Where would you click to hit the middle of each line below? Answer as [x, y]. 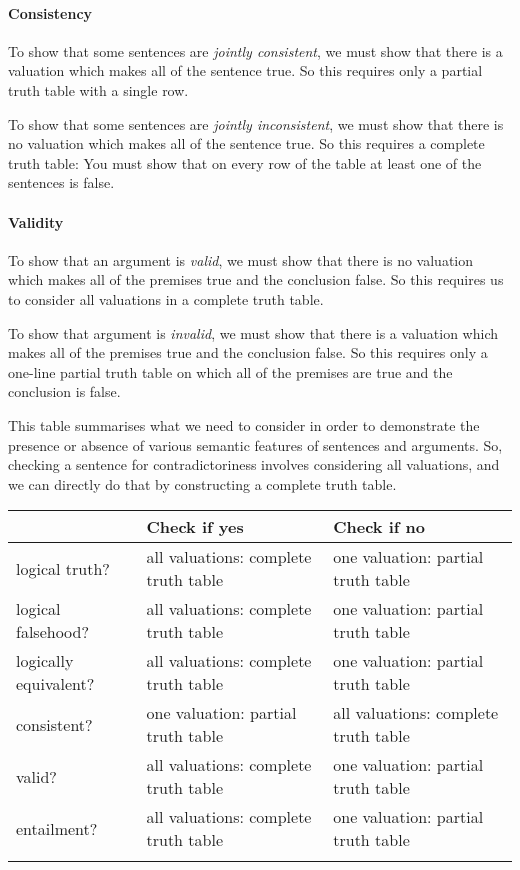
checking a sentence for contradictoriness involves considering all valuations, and [254, 464]
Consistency [50, 12]
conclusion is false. [64, 391]
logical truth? [63, 568]
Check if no [379, 527]
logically [45, 661]
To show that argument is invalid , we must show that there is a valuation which [253, 332]
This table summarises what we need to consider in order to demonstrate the [244, 424]
